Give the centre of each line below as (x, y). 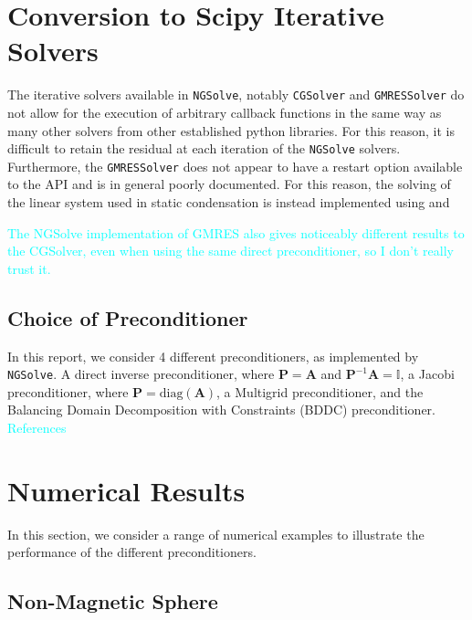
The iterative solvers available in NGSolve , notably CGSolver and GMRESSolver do (236, 95)
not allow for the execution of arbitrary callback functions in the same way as (225, 112)
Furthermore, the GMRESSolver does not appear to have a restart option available (235, 166)
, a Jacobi (427, 374)
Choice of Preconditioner (128, 317)
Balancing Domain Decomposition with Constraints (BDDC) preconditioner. (221, 410)
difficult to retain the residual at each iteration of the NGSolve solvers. (204, 148)
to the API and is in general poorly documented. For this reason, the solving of (229, 184)
